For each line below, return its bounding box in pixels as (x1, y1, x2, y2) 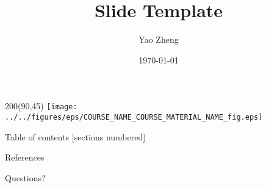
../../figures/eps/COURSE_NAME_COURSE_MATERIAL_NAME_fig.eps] (5, 112, 263, 121)
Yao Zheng (138, 33, 179, 46)
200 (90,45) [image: (5, 99, 77, 112)
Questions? (5, 171, 46, 184)
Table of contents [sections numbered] (5, 130, 146, 143)
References (5, 151, 45, 164)
